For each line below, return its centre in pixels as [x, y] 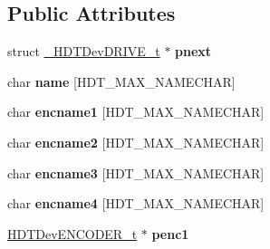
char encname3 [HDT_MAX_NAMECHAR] [136, 172]
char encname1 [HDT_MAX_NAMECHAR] [136, 112]
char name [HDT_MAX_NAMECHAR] [121, 81]
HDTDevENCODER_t [72, 233]
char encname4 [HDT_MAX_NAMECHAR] [136, 203]
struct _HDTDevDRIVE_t [84, 51]
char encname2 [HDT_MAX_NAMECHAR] [136, 142]
